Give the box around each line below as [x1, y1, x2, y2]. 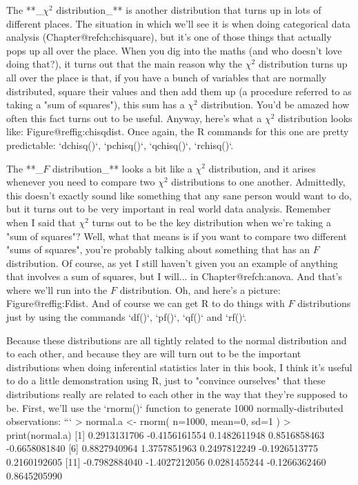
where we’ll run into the [6, 282, 108, 297]
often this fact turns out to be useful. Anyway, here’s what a [6, 110, 262, 125]
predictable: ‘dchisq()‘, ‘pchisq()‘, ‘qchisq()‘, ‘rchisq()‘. [6, 137, 234, 152]
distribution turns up [258, 57, 348, 71]
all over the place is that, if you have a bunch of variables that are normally [6, 70, 327, 84]
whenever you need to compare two [6, 175, 155, 189]
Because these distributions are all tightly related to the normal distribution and [6, 333, 347, 347]
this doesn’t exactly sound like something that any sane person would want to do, [6, 188, 352, 202]
